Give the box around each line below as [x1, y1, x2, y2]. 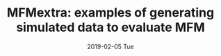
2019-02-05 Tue [87, 42, 134, 50]
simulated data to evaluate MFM [15, 19, 206, 35]
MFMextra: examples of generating [6, 5, 215, 21]
